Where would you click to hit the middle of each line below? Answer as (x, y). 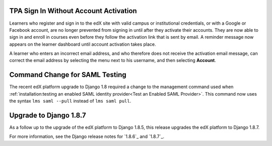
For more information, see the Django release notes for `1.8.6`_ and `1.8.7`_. (87, 136)
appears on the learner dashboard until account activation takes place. (83, 44)
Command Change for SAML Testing (68, 75)
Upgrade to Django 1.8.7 (48, 115)
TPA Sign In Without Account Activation (73, 11)
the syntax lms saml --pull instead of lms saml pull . (70, 101)
